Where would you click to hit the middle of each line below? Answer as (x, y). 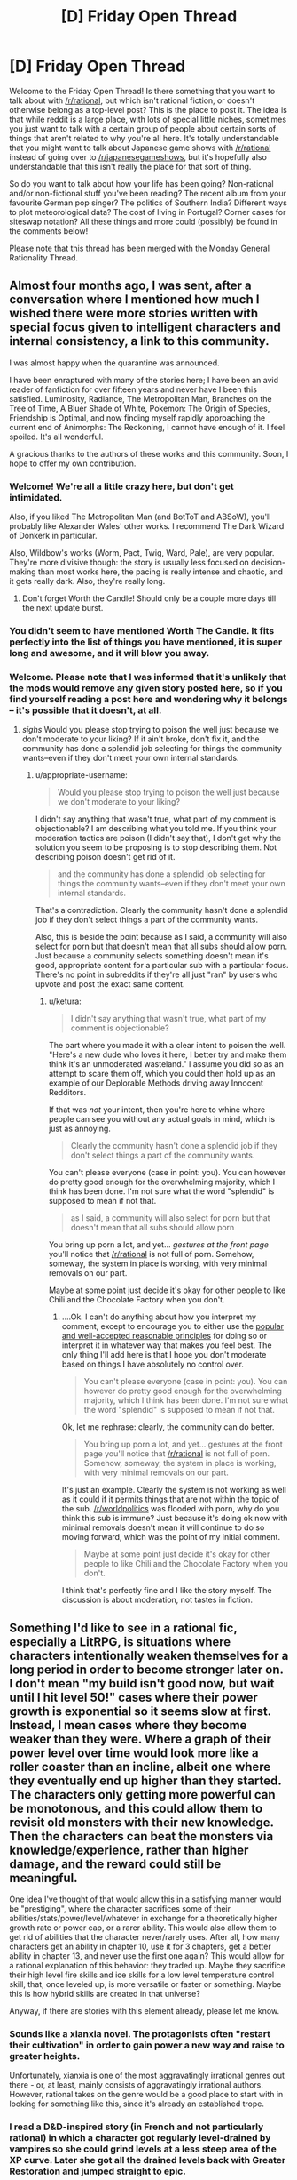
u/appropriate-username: (82, 775)
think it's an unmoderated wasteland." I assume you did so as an (166, 1064)
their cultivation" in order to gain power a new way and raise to (147, 2045)
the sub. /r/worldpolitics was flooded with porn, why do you (171, 1509)
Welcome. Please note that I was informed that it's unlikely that (148, 677)
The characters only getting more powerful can (143, 1795)
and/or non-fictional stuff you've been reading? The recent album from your (148, 193)
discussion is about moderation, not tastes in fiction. (157, 1600)
